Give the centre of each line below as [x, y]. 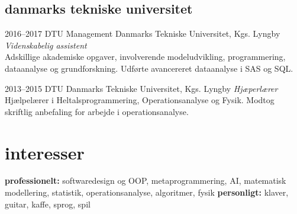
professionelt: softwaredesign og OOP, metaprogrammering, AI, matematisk [146, 181]
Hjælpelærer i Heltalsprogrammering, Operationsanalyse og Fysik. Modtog [140, 100]
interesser [45, 152]
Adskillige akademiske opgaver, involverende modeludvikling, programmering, [145, 57]
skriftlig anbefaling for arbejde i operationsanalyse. [97, 111]
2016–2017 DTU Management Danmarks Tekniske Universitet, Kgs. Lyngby [143, 33]
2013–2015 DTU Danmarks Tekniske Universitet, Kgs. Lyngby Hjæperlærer [141, 88]
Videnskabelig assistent [46, 45]
